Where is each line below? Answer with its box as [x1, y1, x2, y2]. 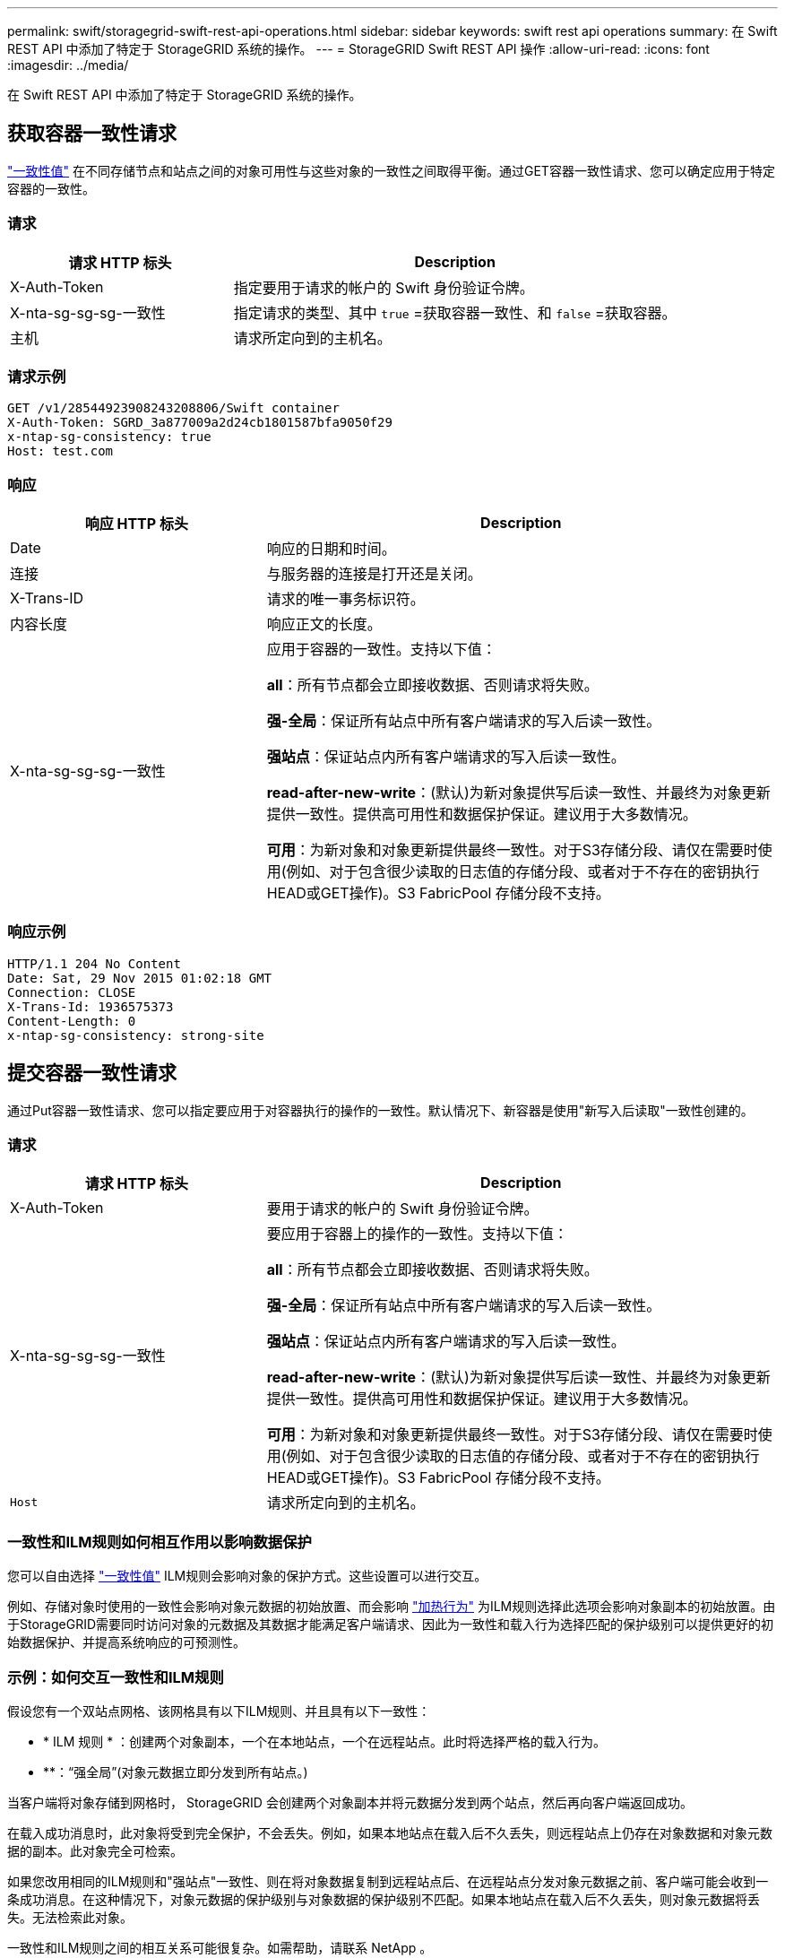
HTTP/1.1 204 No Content [7, 956, 181, 971]
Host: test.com [7, 444, 114, 459]
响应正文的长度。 [266, 615, 382, 634]
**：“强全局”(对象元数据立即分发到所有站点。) [43, 1763, 308, 1780]
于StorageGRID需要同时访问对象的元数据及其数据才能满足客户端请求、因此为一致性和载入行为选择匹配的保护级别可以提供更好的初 [7, 1616, 774, 1633]
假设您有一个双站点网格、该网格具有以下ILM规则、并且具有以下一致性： [7, 1702, 431, 1719]
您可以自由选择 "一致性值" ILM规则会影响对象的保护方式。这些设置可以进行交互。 [7, 1568, 487, 1584]
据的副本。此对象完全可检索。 [7, 1842, 183, 1858]
